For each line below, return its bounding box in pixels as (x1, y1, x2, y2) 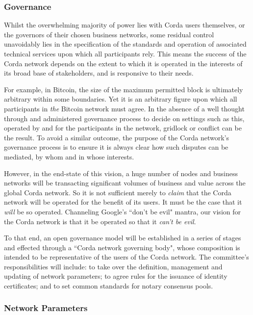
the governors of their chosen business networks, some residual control (4, 29, 214, 39)
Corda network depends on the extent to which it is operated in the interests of (4, 58, 243, 68)
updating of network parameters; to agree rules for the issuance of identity (4, 271, 228, 281)
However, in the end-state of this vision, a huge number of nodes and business (4, 168, 238, 178)
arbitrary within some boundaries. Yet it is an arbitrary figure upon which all (4, 94, 237, 104)
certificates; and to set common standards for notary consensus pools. (4, 281, 213, 291)
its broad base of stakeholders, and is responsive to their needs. (4, 68, 194, 78)
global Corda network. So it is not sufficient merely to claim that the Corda (4, 187, 231, 197)
